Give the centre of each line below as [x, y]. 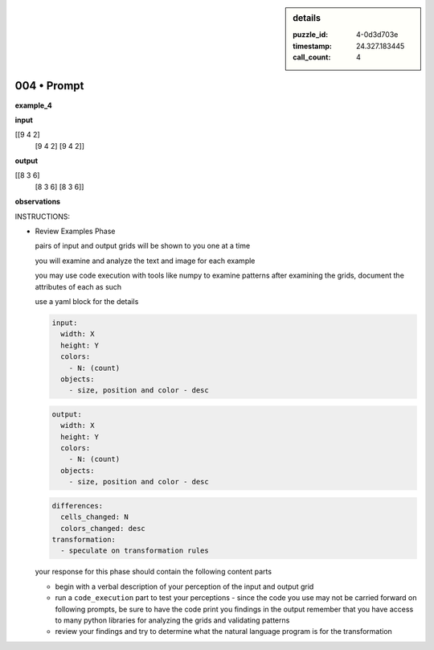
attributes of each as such [78, 286]
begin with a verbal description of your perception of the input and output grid [184, 586]
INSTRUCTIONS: [42, 216]
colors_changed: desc [103, 528]
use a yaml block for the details [87, 301]
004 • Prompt [49, 86]
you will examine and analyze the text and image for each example [145, 261]
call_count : [312, 57]
